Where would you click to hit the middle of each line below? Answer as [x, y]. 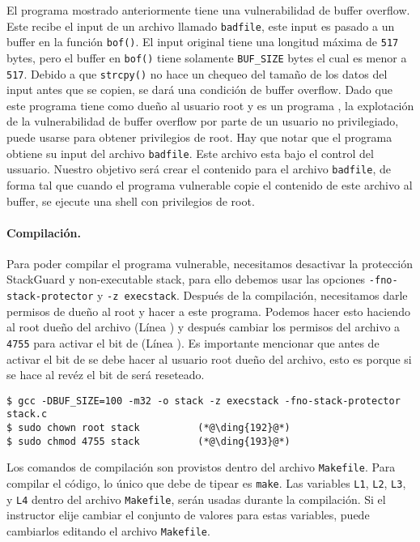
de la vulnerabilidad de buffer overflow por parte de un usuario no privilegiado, [203, 121]
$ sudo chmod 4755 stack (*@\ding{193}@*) [148, 441]
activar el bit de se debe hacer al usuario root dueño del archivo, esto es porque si [209, 358]
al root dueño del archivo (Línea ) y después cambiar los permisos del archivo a [204, 327]
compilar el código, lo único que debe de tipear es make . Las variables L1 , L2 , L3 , [206, 483]
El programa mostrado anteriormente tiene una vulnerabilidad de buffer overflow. [208, 10]
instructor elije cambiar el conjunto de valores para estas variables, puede [188, 515]
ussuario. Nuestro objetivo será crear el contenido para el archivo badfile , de [199, 169]
